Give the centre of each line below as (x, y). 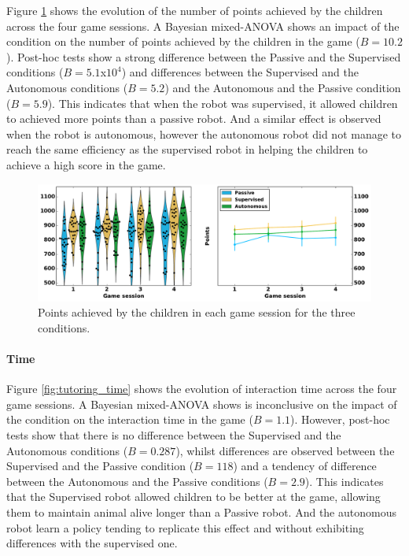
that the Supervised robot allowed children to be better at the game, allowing (193, 497)
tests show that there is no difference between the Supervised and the (174, 434)
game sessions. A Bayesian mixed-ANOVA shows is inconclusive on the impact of (202, 404)
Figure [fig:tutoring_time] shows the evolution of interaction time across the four (202, 389)
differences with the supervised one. (92, 543)
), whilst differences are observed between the (285, 450)
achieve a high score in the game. (86, 164)
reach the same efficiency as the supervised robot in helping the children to (187, 149)
